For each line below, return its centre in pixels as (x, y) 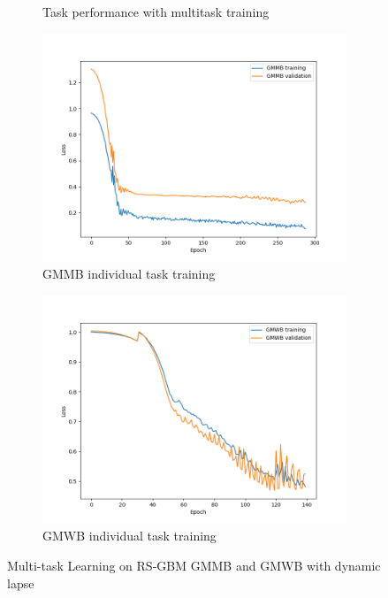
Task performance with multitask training (156, 11)
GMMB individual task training (129, 274)
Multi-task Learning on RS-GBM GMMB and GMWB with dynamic (194, 565)
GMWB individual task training (129, 536)
